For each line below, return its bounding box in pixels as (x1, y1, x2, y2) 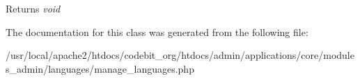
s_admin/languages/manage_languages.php (6, 61, 194, 75)
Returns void (6, 1, 61, 15)
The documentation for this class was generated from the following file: (6, 24, 308, 39)
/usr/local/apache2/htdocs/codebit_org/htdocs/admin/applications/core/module (6, 48, 354, 62)
